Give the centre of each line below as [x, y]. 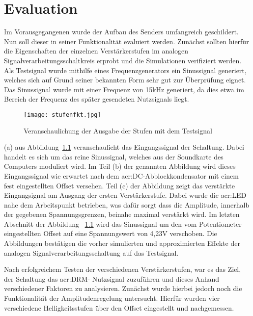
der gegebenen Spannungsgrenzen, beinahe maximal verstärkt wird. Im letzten [122, 214]
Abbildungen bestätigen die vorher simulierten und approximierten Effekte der [122, 243]
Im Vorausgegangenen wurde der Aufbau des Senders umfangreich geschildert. [121, 32]
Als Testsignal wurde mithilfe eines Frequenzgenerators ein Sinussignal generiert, [125, 70]
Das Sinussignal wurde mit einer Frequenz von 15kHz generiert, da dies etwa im [124, 89]
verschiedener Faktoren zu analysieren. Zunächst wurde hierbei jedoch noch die [123, 288]
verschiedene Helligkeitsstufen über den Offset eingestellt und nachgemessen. [119, 307]
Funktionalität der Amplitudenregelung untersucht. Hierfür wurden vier [112, 298]
